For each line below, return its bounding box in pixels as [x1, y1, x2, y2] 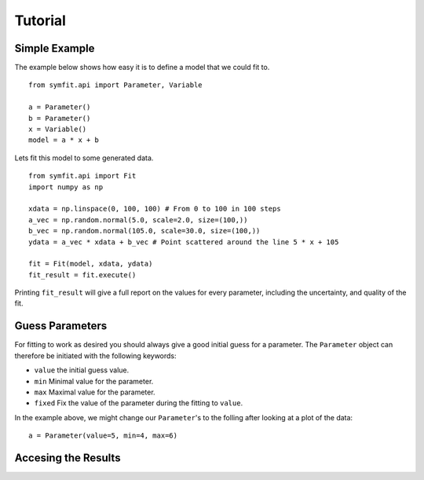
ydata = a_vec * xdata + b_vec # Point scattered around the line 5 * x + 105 [28, 237, 339, 247]
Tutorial [14, 12, 67, 29]
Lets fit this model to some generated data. [14, 153, 154, 163]
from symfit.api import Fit [28, 171, 137, 181]
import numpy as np [28, 182, 104, 192]
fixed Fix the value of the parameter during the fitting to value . [34, 398, 243, 408]
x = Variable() [28, 125, 87, 134]
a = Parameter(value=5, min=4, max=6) [28, 431, 178, 440]
